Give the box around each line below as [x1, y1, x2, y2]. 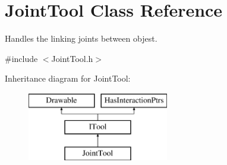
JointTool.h [51, 52, 93, 64]
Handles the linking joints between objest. [5, 32, 157, 45]
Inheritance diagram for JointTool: [5, 72, 131, 85]
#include [5, 52, 38, 64]
